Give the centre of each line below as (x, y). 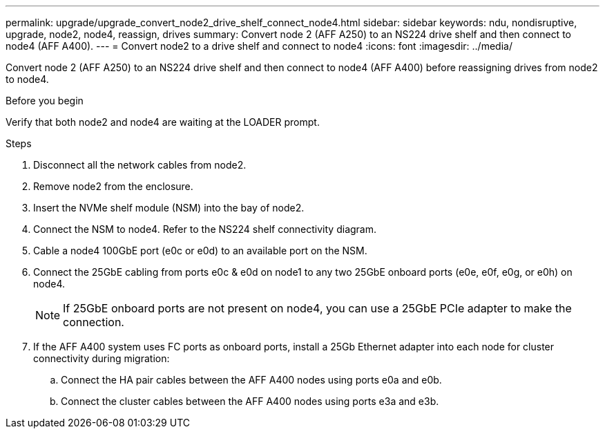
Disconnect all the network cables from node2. (140, 165)
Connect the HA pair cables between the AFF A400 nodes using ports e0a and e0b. (251, 380)
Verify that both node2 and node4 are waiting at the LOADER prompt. (163, 122)
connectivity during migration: (102, 358)
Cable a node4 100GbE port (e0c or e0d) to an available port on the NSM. (200, 251)
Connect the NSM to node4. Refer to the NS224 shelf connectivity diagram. (205, 229)
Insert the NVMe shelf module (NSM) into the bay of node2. (169, 208)
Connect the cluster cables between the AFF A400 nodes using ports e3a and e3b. (250, 401)
